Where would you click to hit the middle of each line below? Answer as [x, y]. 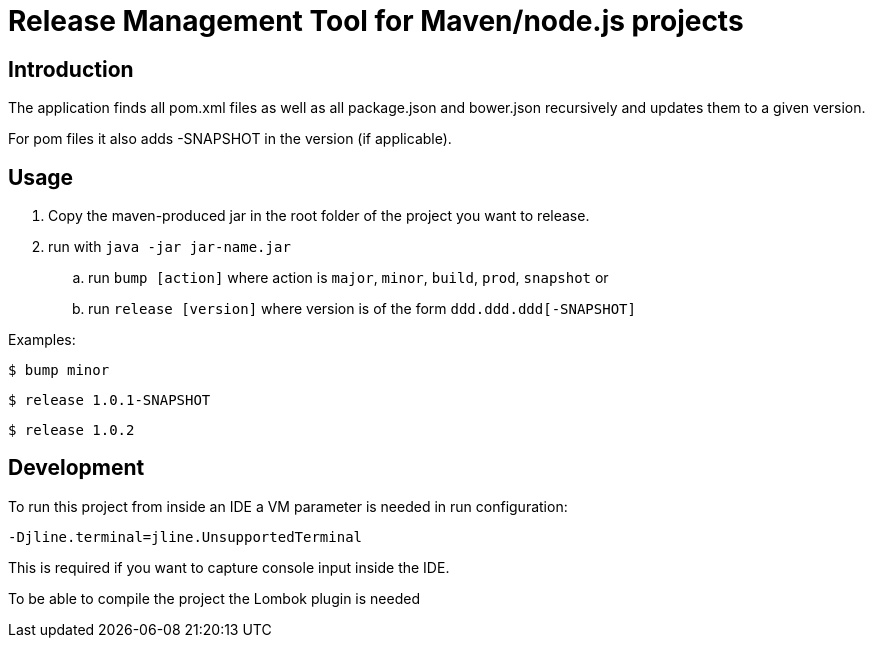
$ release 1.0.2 [71, 430]
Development [76, 468]
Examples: [42, 340]
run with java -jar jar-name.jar [169, 247]
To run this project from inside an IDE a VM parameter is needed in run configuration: [288, 506]
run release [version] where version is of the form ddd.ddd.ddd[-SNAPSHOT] [362, 309]
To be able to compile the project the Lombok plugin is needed [214, 598]
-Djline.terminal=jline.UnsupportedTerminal [185, 536]
